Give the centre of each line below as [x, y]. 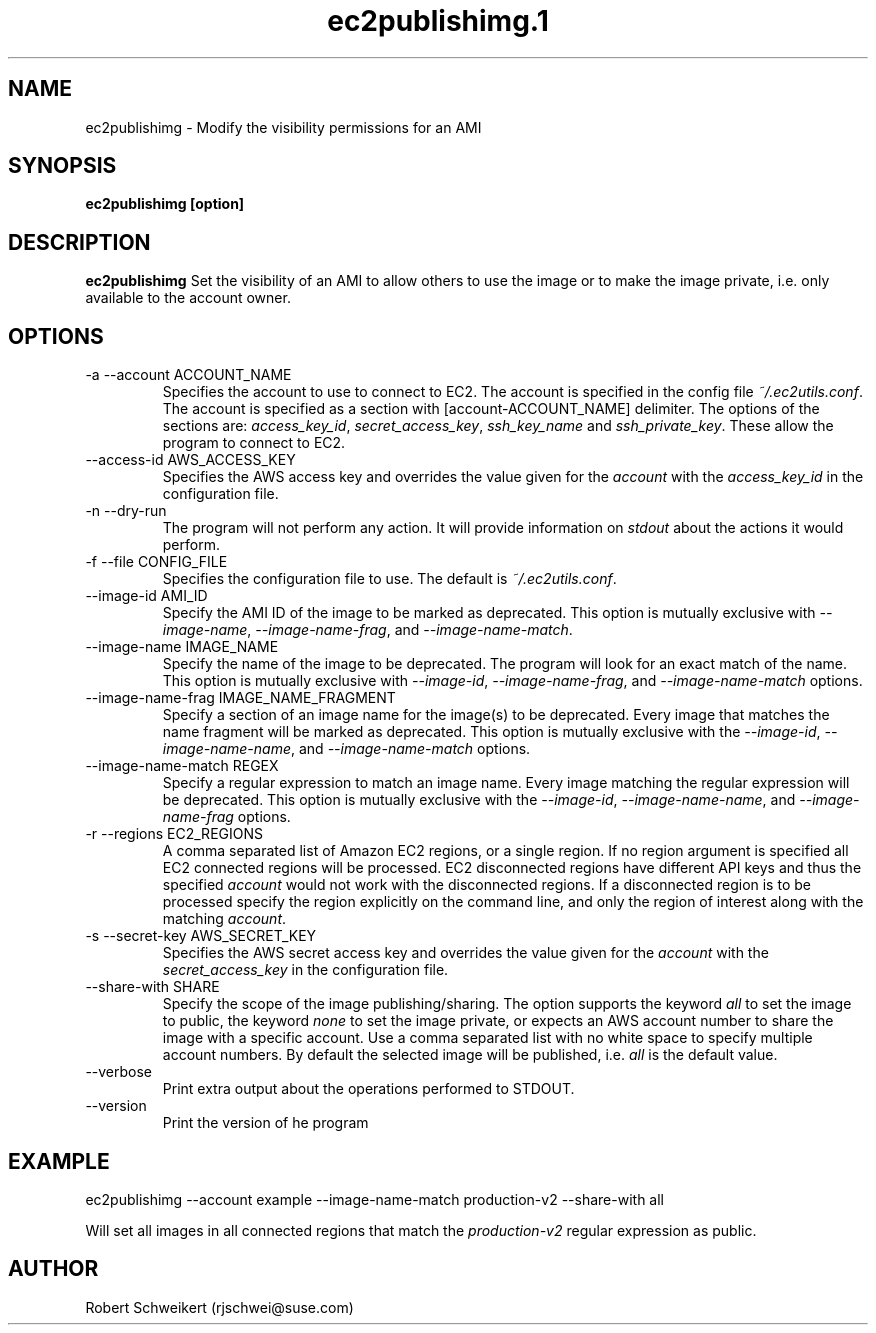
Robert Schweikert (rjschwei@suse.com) [219, 1307]
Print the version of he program [265, 1123]
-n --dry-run [126, 511]
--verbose [119, 1072]
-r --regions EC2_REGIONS [174, 834]
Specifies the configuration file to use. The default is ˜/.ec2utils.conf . [389, 579]
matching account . [224, 919]
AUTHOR [53, 1269]
